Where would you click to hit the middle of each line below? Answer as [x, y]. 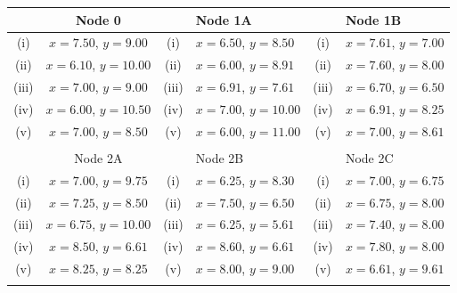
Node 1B [373, 19]
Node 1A [224, 19]
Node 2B [220, 157]
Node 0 [98, 19]
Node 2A [98, 157]
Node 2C [369, 157]
